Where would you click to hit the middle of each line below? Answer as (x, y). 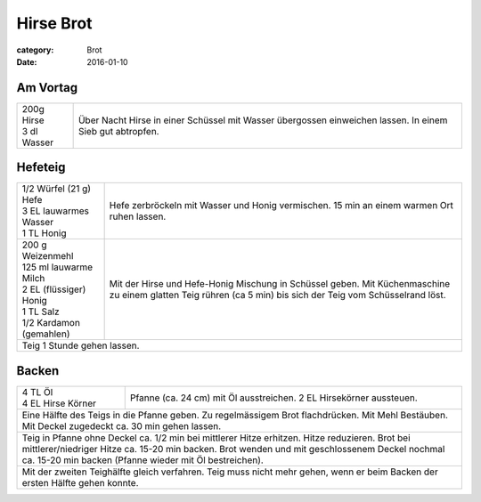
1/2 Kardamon (51, 323)
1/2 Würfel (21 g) (57, 189)
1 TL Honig (44, 233)
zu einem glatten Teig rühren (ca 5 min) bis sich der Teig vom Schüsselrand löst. (277, 296)
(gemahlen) (46, 334)
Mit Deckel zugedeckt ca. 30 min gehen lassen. (122, 425)
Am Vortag (47, 88)
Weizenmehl (48, 256)
